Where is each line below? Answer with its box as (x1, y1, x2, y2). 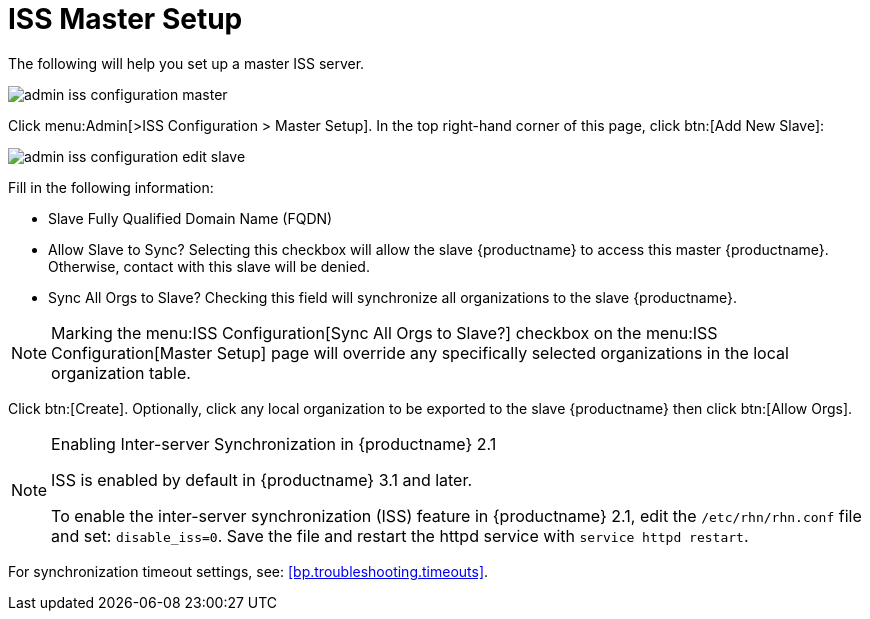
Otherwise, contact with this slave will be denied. (48, 257, 370, 275)
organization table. (51, 362, 191, 383)
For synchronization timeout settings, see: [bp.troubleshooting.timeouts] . (8, 562, 489, 580)
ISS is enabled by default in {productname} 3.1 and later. (51, 469, 473, 490)
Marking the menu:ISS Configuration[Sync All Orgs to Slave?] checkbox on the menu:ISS (51, 322, 718, 343)
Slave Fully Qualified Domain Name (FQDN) (48, 209, 333, 227)
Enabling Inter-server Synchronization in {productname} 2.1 (51, 433, 497, 454)
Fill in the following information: (8, 178, 214, 196)
